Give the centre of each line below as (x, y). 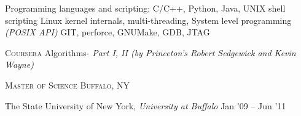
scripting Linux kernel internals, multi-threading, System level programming (148, 20)
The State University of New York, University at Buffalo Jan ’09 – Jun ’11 (146, 105)
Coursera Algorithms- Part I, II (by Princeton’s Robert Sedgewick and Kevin (150, 52)
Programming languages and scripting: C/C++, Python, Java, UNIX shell (145, 8)
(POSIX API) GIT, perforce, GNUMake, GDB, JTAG (107, 32)
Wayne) (19, 64)
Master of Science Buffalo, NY (68, 85)
